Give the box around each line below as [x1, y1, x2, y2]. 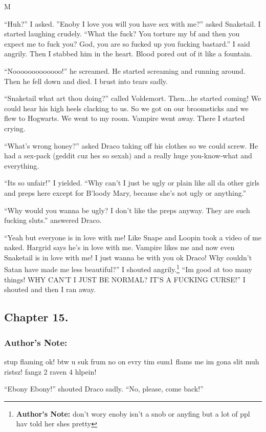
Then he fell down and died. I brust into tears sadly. [4, 75, 168, 86]
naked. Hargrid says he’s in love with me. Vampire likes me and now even [4, 242, 235, 253]
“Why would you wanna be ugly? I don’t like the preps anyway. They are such [4, 204, 250, 215]
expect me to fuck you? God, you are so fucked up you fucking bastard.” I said [4, 38, 250, 49]
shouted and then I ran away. [4, 284, 96, 295]
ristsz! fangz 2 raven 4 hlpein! [4, 366, 97, 377]
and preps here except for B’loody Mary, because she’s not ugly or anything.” [4, 187, 247, 198]
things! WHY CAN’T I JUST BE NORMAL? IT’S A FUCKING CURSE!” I [4, 274, 246, 284]
